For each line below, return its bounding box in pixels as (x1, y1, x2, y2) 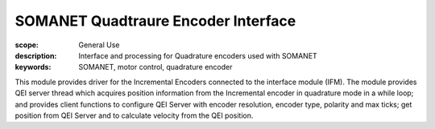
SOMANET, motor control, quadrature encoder (78, 62, 233, 72)
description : (14, 50, 57, 60)
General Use (78, 40, 120, 50)
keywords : (14, 62, 52, 72)
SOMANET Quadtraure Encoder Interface (14, 12, 296, 30)
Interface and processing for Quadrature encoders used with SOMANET (78, 50, 317, 60)
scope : (14, 40, 39, 50)
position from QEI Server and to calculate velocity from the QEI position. (14, 111, 254, 120)
